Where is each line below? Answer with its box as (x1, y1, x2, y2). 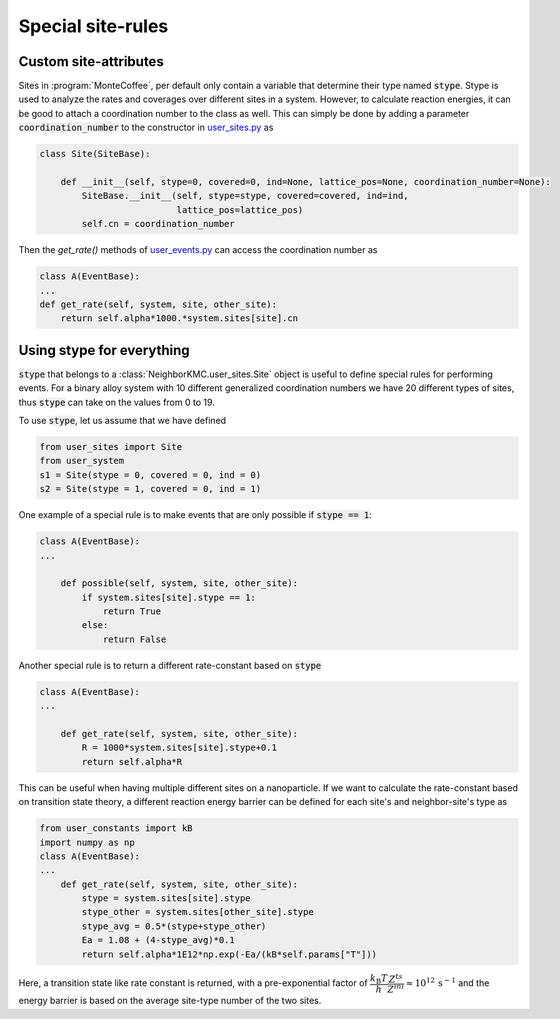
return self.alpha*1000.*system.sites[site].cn (60, 313, 299, 324)
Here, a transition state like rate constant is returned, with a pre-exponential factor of (18, 977, 369, 989)
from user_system (39, 455, 125, 467)
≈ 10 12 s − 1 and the (405, 976, 490, 989)
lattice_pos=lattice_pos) (176, 204, 304, 215)
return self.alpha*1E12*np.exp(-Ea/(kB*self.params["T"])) (81, 948, 378, 960)
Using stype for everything (18, 341, 190, 359)
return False (102, 633, 167, 645)
